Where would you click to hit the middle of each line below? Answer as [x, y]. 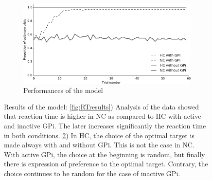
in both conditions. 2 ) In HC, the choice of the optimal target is [99, 135]
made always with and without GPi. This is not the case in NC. [99, 145]
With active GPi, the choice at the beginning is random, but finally [105, 154]
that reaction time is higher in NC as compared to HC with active [103, 116]
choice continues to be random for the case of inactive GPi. [92, 173]
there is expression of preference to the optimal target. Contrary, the [106, 164]
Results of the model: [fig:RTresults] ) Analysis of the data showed [102, 106]
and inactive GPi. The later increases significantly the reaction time [105, 125]
